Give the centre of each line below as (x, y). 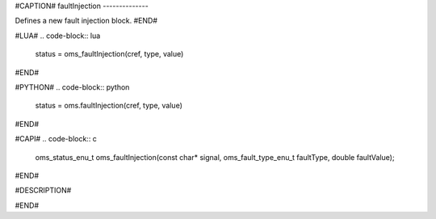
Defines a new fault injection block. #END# (86, 21)
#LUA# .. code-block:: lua (58, 36)
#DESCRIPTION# (43, 191)
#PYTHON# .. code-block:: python (72, 87)
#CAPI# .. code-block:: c (56, 139)
